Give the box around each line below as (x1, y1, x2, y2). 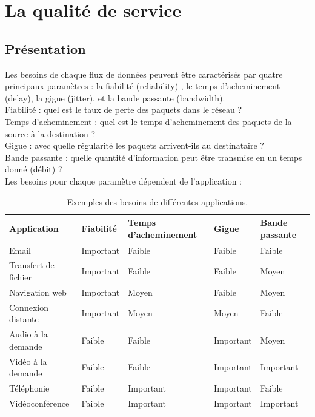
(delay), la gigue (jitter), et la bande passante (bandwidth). (5, 91, 225, 104)
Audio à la (9, 328, 48, 341)
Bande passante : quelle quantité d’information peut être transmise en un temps (5, 151, 302, 163)
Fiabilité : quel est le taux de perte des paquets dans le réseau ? (5, 103, 242, 116)
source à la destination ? (5, 127, 96, 140)
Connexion (9, 300, 48, 313)
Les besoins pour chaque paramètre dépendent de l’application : (5, 174, 242, 187)
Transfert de (9, 259, 55, 271)
